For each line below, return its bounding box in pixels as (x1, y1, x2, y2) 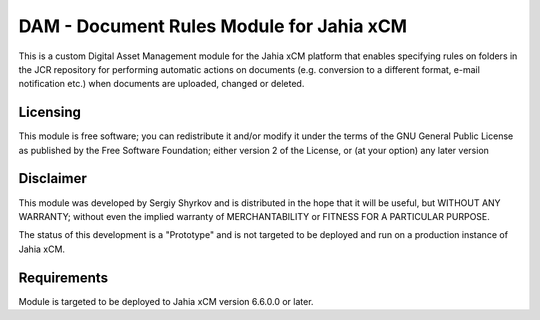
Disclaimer (18, 170, 87, 187)
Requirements (18, 269, 109, 286)
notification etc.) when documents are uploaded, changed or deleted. (18, 78, 305, 90)
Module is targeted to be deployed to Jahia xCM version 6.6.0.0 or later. (18, 295, 314, 307)
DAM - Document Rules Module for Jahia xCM (18, 15, 408, 37)
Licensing (18, 104, 82, 121)
